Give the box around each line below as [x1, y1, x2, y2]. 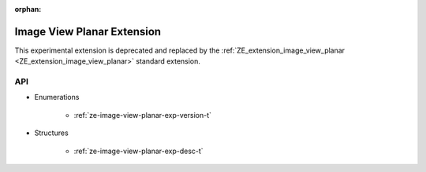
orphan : [14, 5, 42, 13]
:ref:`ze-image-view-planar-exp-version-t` [73, 110, 212, 119]
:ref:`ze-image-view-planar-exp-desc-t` [73, 146, 204, 156]
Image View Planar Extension [14, 24, 162, 38]
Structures [34, 128, 69, 137]
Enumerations [34, 93, 80, 102]
